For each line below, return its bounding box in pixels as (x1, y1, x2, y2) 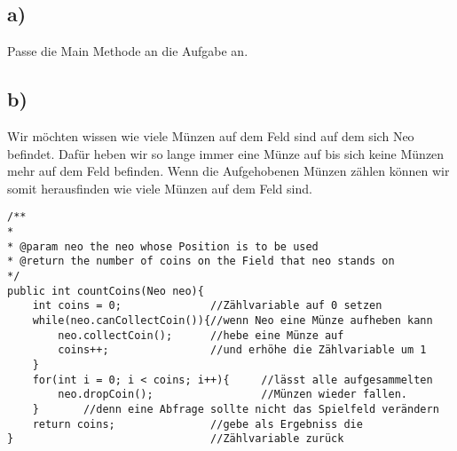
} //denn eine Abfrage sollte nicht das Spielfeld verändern (32, 402, 439, 415)
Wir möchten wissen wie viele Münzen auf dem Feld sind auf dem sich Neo (7, 127, 414, 145)
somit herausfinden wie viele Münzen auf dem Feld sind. (7, 178, 312, 197)
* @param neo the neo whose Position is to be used (7, 240, 319, 253)
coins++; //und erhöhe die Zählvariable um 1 (58, 344, 427, 357)
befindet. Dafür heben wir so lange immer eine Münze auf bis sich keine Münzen (7, 144, 445, 162)
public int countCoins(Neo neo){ (7, 284, 204, 297)
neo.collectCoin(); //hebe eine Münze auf (58, 328, 344, 342)
